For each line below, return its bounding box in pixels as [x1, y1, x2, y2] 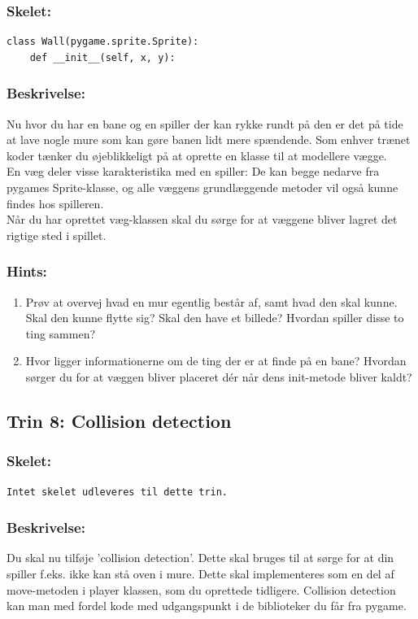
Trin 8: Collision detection [7, 408, 232, 433]
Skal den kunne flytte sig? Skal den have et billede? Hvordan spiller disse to [25, 309, 404, 326]
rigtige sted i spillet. [7, 226, 107, 243]
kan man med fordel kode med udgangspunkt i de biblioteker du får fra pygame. [7, 597, 407, 614]
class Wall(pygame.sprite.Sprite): [7, 36, 199, 48]
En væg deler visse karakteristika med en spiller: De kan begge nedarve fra [7, 163, 380, 180]
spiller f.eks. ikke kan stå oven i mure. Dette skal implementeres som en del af [7, 565, 394, 582]
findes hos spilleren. [7, 194, 104, 211]
